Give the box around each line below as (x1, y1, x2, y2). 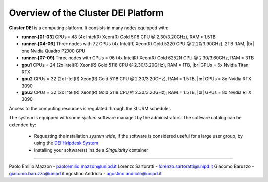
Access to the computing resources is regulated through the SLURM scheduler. (9, 105, 171, 111)
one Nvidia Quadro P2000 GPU (21, 48, 85, 54)
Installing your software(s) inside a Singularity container (34, 147, 148, 153)
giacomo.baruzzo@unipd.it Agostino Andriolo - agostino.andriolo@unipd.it (9, 170, 162, 176)
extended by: (9, 122, 37, 128)
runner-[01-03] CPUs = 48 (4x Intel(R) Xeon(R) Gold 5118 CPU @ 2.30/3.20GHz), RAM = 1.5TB (21, 34, 216, 40)
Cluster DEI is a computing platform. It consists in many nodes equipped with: (9, 25, 169, 31)
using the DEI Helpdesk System (34, 140, 99, 146)
